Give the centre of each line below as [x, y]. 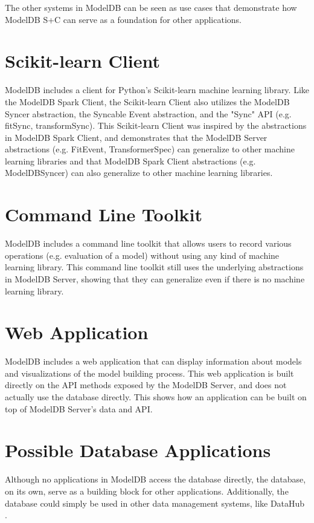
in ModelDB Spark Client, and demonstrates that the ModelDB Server [136, 137]
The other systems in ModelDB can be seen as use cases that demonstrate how [151, 7]
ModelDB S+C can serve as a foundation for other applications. [123, 19]
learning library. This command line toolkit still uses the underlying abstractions [154, 267]
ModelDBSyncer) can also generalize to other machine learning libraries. [139, 173]
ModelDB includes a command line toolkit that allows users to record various [148, 243]
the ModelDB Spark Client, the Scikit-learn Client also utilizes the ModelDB [147, 101]
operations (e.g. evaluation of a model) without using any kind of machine [142, 255]
